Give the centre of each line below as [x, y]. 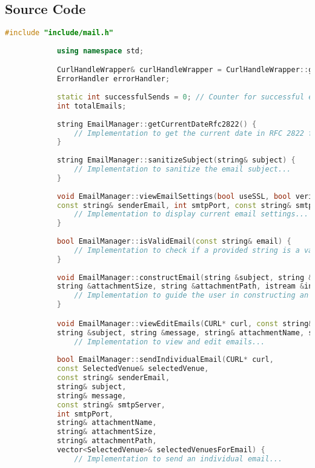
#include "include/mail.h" [59, 33]
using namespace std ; [100, 51]
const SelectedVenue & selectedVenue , [133, 369]
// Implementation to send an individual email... [178, 459]
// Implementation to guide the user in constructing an [191, 296]
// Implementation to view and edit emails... [170, 342]
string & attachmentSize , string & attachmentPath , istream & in [185, 286]
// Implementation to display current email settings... [191, 214]
